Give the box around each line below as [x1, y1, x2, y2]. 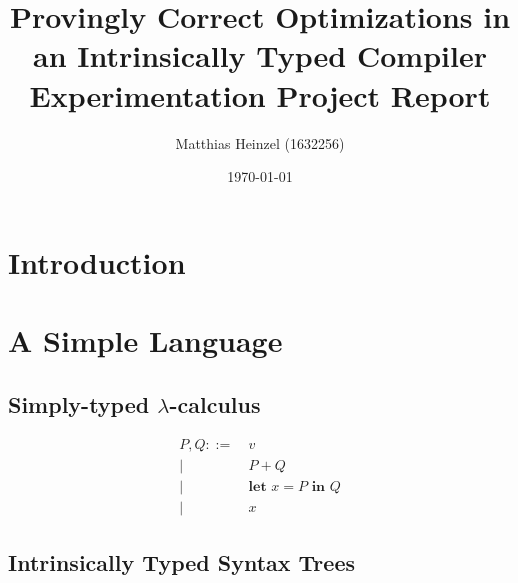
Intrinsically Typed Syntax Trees [8, 546, 355, 577]
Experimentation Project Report [29, 74, 491, 115]
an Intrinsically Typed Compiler [33, 35, 487, 76]
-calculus [169, 388, 261, 419]
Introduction [8, 241, 186, 282]
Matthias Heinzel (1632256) [175, 132, 345, 153]
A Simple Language [8, 320, 283, 361]
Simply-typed [8, 388, 150, 419]
